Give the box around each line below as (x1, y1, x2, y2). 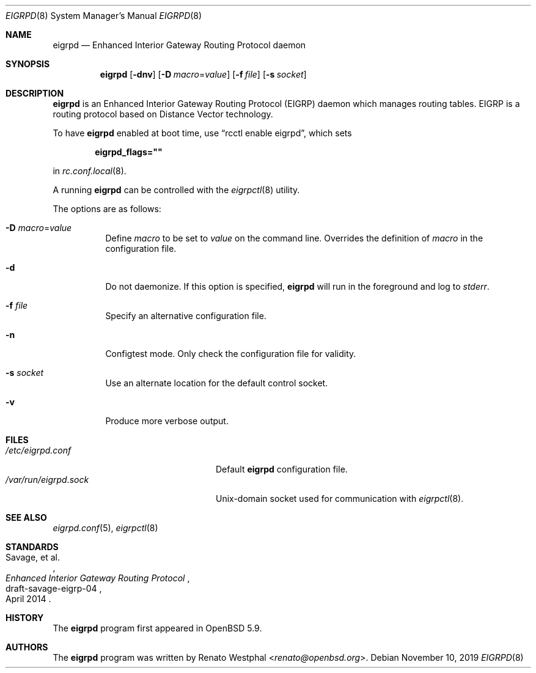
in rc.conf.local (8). (53, 166, 127, 176)
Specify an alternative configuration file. (105, 311, 266, 321)
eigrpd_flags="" (95, 147, 163, 157)
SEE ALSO (6, 512, 47, 523)
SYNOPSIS (6, 59, 50, 69)
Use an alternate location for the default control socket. (105, 378, 328, 388)
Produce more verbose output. (105, 416, 229, 426)
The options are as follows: (53, 204, 161, 214)
